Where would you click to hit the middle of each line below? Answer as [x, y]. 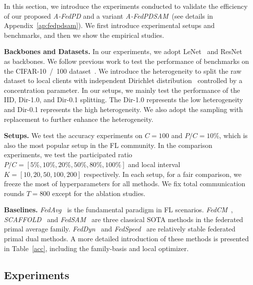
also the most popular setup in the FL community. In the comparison [108, 145]
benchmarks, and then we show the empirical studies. [84, 35]
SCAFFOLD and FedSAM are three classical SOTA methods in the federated [124, 219]
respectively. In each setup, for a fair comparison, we [163, 174]
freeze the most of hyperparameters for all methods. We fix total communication [125, 184]
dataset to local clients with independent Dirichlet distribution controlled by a [123, 80]
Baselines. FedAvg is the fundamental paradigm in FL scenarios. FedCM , [118, 210]
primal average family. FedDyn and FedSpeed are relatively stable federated [120, 229]
